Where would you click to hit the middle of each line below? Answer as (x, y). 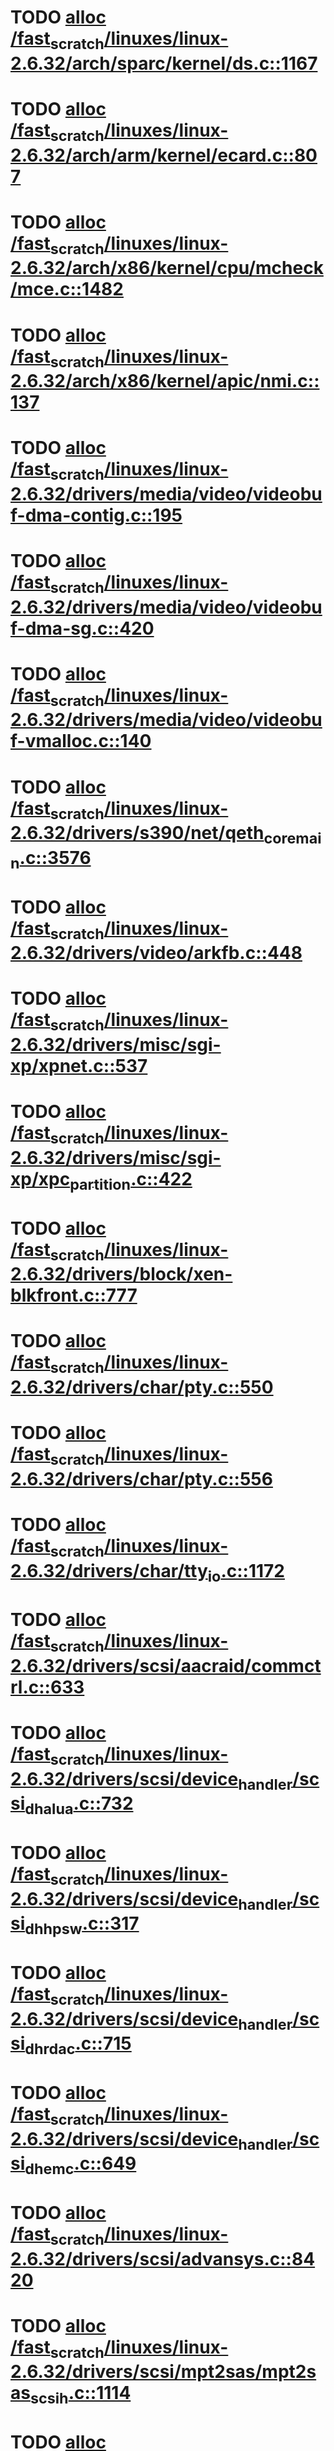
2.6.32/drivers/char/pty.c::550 (142, 1387)
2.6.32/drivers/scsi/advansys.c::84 (163, 2258)
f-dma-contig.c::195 (96, 515)
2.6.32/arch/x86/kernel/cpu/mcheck (167, 268)
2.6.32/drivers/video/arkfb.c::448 (156, 953)
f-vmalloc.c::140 (81, 741)
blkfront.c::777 (74, 1295)
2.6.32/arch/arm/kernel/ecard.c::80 (164, 155)
